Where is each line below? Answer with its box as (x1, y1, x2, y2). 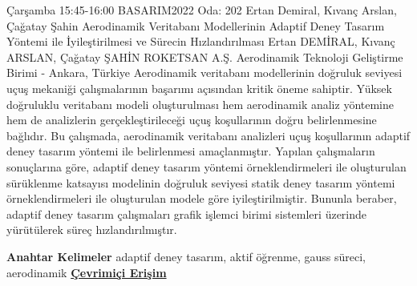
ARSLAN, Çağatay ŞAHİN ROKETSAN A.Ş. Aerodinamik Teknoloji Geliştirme (6, 48, 403, 65)
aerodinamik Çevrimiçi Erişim (6, 264, 167, 280)
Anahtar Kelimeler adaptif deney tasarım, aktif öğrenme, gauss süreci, (6, 248, 366, 264)
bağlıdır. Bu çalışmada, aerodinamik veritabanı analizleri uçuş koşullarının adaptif (6, 127, 411, 143)
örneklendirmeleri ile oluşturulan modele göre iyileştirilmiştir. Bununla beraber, (6, 190, 397, 207)
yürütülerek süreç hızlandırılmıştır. (6, 221, 177, 238)
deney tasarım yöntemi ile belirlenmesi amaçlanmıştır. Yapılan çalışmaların (6, 143, 375, 159)
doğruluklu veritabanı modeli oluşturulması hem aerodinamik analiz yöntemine (6, 95, 394, 112)
